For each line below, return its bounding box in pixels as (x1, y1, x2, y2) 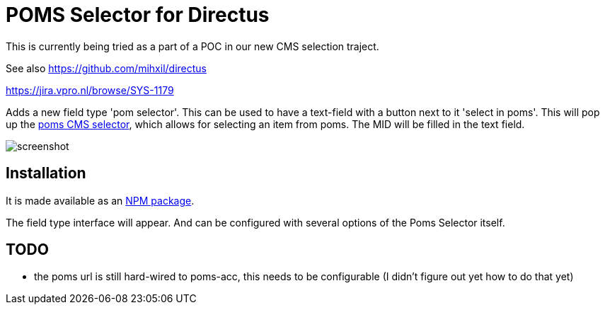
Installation (6, 164, 86, 183)
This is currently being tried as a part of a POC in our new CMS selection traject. (6, 40, 379, 52)
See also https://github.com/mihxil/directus (6, 62, 207, 74)
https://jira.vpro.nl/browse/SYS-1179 (6, 84, 174, 96)
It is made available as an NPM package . (6, 194, 195, 207)
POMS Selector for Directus (6, 3, 270, 27)
